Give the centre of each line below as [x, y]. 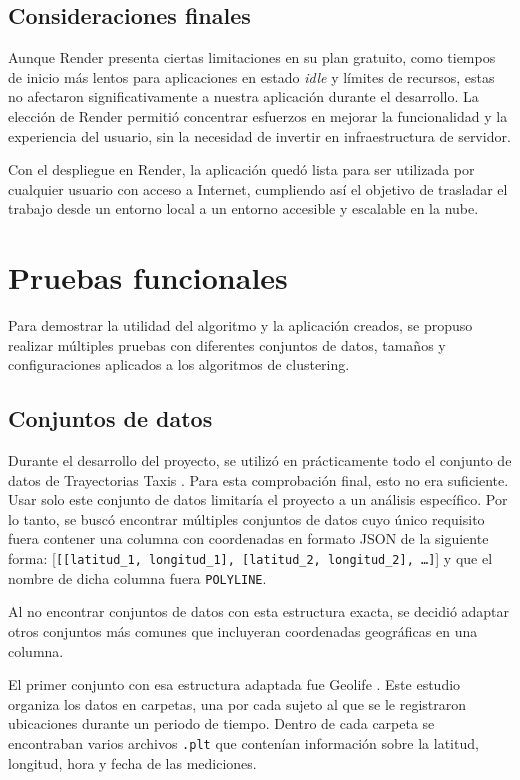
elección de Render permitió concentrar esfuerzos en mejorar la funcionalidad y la [258, 115]
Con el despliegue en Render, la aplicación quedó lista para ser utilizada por [241, 169]
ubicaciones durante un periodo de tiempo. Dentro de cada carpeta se [221, 723]
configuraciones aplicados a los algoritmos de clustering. [179, 364]
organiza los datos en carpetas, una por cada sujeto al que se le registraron [237, 703]
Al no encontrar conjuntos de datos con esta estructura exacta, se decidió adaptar [259, 611]
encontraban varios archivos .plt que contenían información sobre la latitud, [243, 742]
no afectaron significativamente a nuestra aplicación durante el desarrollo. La [243, 96]
